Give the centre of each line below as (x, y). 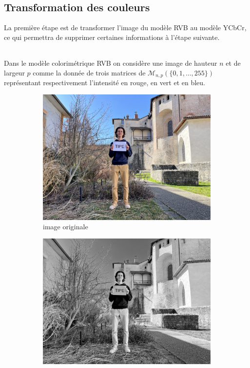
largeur (14, 72)
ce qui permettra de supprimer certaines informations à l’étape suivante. (112, 37)
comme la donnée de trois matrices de (89, 72)
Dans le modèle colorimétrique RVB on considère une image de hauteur (111, 63)
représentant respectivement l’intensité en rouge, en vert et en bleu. (105, 83)
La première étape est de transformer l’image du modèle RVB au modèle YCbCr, (125, 28)
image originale (66, 227)
